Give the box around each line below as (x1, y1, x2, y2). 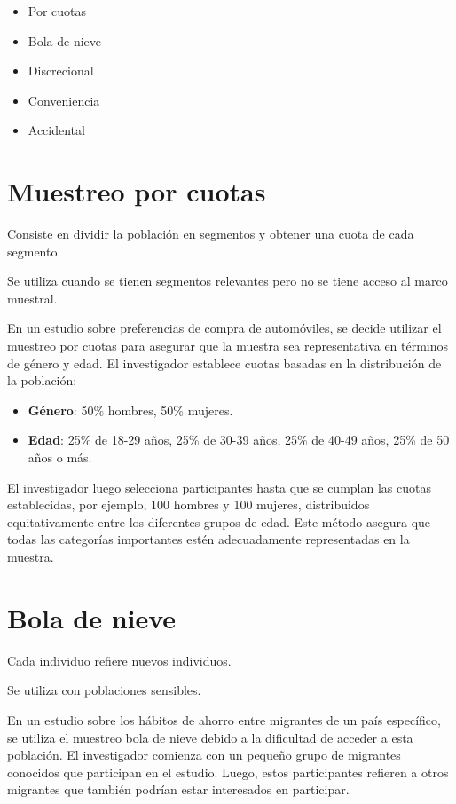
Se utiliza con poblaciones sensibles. (7, 681, 201, 699)
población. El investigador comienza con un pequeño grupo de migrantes (7, 745, 401, 764)
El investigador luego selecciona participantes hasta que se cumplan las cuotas (7, 477, 431, 496)
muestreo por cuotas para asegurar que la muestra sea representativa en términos (7, 336, 449, 355)
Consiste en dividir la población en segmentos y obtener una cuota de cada (7, 225, 414, 243)
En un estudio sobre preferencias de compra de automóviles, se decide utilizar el (7, 319, 442, 337)
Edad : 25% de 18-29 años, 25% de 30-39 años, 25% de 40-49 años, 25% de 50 (28, 430, 450, 449)
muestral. (7, 288, 58, 307)
